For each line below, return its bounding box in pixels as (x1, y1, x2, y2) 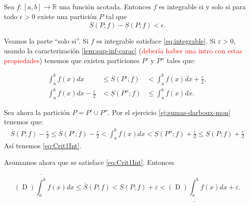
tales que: (167, 55, 196, 65)
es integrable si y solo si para (159, 1, 246, 11)
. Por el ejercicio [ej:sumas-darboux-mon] (108, 107, 230, 117)
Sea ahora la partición (4, 107, 70, 117)
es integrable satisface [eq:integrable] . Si (96, 36, 216, 46)
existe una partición (37, 11, 97, 21)
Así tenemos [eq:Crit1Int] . (4, 140, 82, 151)
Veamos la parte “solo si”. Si (4, 36, 89, 46)
